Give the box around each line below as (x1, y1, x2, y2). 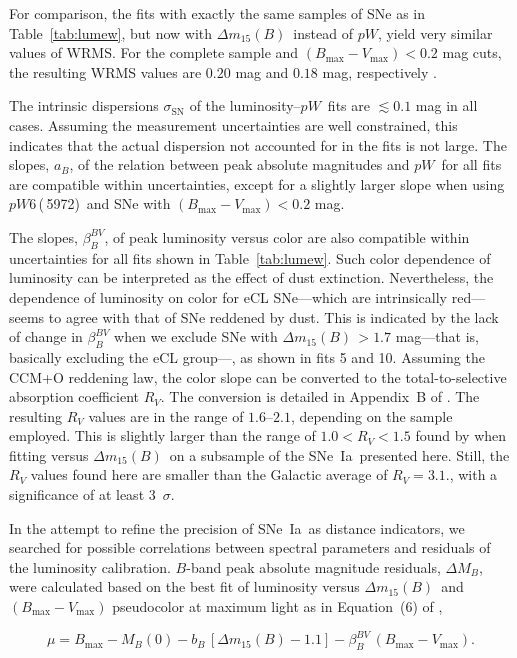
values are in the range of (88, 405, 244, 426)
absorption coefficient (9, 386, 140, 407)
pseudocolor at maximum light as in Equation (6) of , (112, 596, 443, 617)
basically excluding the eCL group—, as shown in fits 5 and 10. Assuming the (9, 346, 485, 367)
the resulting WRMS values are (9, 61, 202, 82)
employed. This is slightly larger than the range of (9, 425, 316, 446)
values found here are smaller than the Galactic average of (30, 464, 388, 485)
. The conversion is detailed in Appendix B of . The (160, 386, 480, 407)
